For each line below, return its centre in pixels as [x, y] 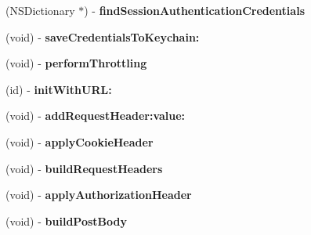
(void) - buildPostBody [66, 221]
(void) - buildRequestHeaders [84, 168]
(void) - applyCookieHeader [80, 141]
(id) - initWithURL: [59, 89]
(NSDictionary [40, 10]
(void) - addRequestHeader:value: [96, 116]
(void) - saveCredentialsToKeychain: [103, 36]
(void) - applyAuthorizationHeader [99, 195]
